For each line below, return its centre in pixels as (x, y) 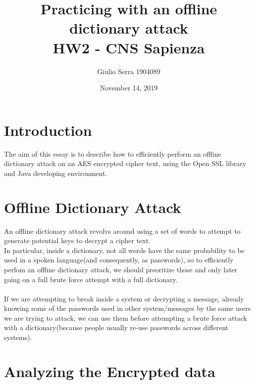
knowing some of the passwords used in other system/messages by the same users (127, 308)
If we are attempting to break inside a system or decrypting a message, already (124, 298)
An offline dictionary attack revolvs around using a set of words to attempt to (122, 231)
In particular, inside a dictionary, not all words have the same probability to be (124, 250)
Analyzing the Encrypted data (110, 371)
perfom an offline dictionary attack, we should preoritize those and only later (121, 269)
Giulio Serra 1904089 (129, 71)
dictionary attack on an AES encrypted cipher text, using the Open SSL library (125, 163)
